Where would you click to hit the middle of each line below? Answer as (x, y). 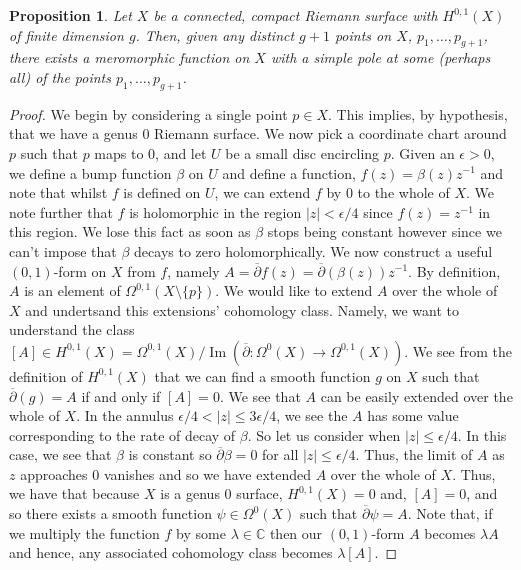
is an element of (72, 290)
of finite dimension (66, 34)
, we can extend (262, 192)
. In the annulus (125, 415)
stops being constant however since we (384, 231)
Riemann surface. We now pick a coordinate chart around (330, 133)
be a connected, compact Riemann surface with (295, 15)
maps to (119, 152)
